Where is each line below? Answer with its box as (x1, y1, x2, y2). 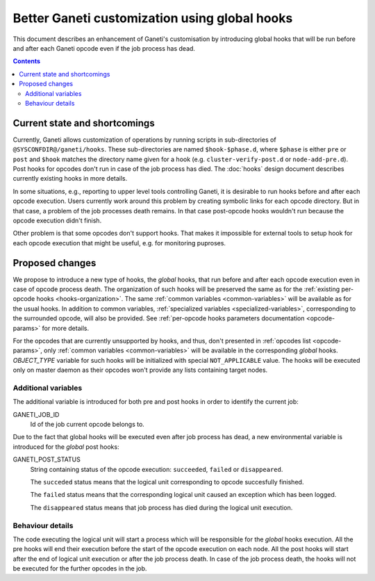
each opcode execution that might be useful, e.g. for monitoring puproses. (12, 238, 226, 247)
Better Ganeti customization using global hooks (12, 10, 293, 26)
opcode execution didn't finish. (12, 216, 102, 224)
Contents (12, 57, 41, 65)
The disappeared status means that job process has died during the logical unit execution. (30, 503, 293, 512)
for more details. (42, 324, 90, 332)
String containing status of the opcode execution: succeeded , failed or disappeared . (30, 465, 283, 473)
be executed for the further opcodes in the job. (12, 564, 147, 573)
